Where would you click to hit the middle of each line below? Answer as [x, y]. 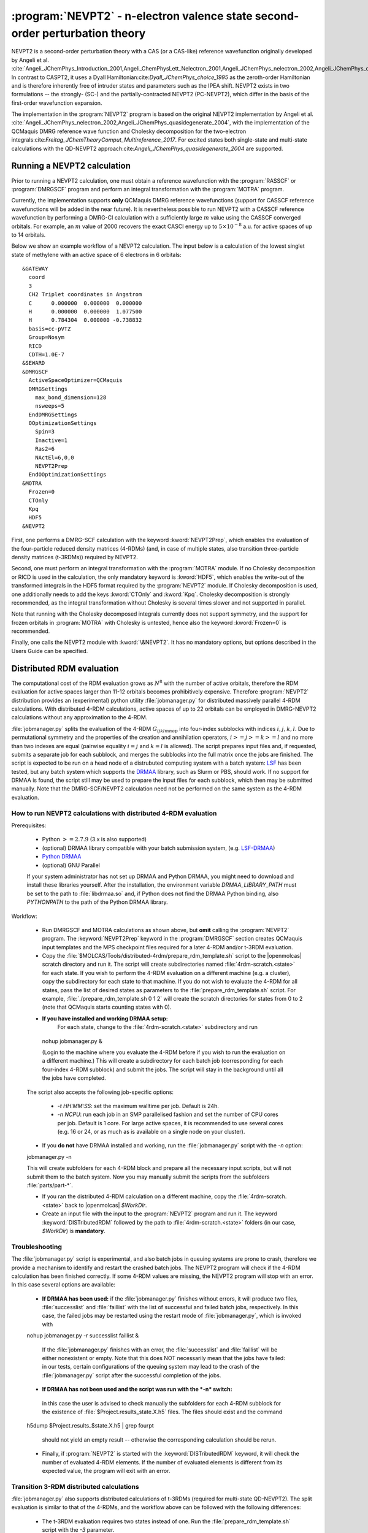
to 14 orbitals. [29, 235]
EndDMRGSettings [53, 415]
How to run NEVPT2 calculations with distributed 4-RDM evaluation [114, 813]
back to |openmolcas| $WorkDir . [106, 1205]
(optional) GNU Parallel [71, 865]
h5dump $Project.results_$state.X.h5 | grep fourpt [90, 1426]
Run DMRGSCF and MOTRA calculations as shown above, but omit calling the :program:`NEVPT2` [166, 930]
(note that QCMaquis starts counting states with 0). [107, 1007]
